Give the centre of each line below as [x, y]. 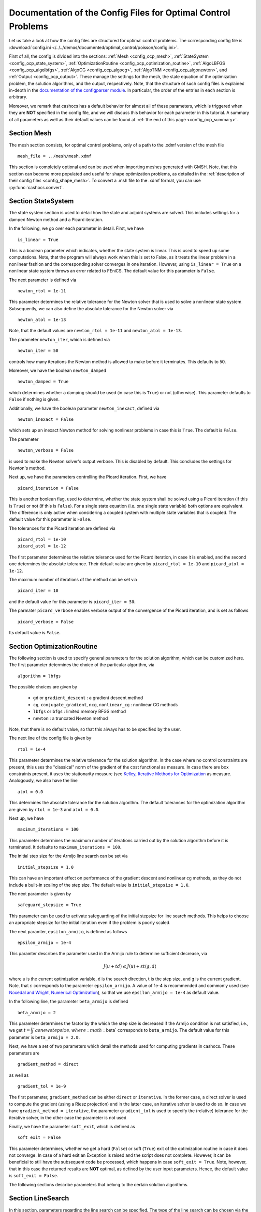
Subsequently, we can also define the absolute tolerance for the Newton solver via [91, 308]
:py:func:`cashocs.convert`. [36, 187]
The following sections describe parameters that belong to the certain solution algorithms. [99, 1184]
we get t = [20, 1030]
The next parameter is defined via [43, 280]
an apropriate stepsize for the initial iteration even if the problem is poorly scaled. [90, 923]
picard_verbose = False [46, 622]
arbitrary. [18, 97]
